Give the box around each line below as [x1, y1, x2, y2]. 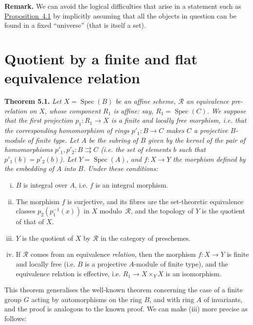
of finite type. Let [27, 134, 79, 145]
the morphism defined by [173, 153, 246, 164]
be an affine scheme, [115, 96, 176, 106]
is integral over [23, 180, 68, 190]
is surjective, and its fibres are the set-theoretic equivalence [67, 196, 244, 206]
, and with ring [149, 294, 194, 304]
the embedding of [4, 163, 54, 173]
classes [16, 206, 36, 216]
